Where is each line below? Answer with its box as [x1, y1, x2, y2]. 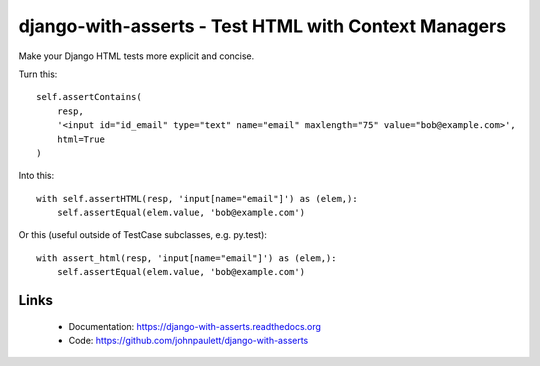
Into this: [18, 170, 55, 182]
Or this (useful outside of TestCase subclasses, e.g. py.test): [18, 229, 267, 241]
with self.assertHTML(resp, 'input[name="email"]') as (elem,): [36, 193, 359, 204]
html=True [56, 133, 105, 145]
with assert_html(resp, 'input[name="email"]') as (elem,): [36, 252, 337, 264]
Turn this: [18, 68, 58, 80]
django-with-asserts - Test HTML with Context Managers [18, 15, 507, 37]
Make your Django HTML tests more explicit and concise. [18, 50, 255, 62]
